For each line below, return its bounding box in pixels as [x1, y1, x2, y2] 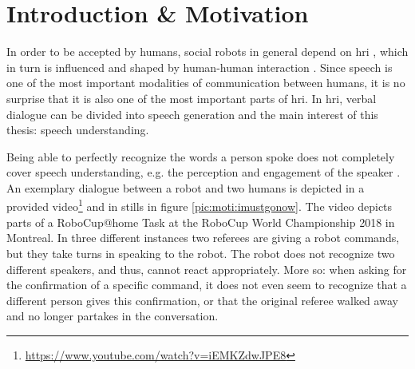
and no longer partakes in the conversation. [6, 307, 219, 324]
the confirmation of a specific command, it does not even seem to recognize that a [6, 276, 407, 293]
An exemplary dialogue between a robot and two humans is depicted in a [6, 179, 365, 196]
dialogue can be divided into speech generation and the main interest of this [6, 105, 378, 122]
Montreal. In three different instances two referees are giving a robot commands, [6, 229, 400, 246]
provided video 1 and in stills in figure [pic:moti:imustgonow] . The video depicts [6, 196, 393, 215]
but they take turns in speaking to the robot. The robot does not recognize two [6, 244, 395, 261]
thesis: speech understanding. [6, 121, 149, 138]
